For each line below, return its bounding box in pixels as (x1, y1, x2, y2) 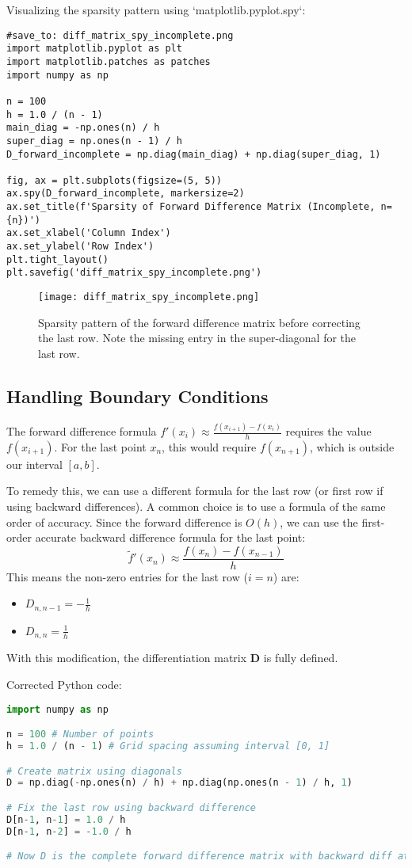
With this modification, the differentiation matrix (6, 649, 247, 666)
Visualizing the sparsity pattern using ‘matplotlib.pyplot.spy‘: (6, 2, 306, 17)
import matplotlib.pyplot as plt (6, 43, 182, 55)
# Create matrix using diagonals (6, 765, 182, 777)
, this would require (162, 438, 257, 455)
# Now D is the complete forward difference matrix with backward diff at (6, 851, 410, 862)
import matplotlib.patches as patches (6, 55, 211, 67)
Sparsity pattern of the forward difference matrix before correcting (38, 314, 360, 330)
